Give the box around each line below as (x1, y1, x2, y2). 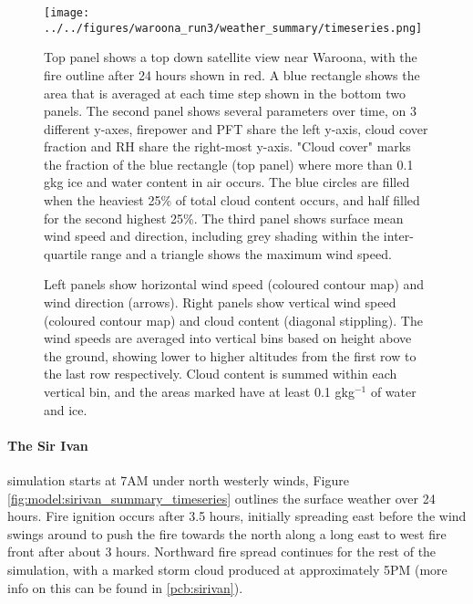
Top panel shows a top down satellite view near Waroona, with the (44, 47, 417, 67)
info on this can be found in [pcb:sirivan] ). (7, 578, 243, 597)
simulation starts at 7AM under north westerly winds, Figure (7, 470, 349, 489)
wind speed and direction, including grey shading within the (44, 226, 380, 245)
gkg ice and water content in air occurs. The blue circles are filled (44, 172, 410, 192)
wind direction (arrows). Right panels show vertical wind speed (44, 293, 396, 312)
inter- (383, 226, 414, 245)
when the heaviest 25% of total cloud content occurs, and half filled (44, 191, 420, 210)
